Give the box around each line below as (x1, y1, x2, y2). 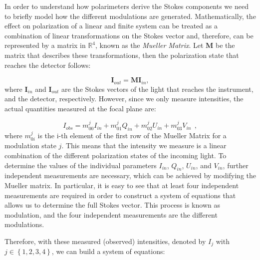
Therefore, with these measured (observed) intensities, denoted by (4, 236, 206, 246)
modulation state (4, 140, 56, 151)
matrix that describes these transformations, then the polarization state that (4, 49, 239, 60)
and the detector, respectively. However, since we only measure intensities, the (4, 93, 244, 104)
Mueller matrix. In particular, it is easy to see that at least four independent (4, 180, 239, 190)
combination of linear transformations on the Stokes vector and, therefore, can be (4, 30, 254, 40)
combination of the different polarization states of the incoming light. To (4, 150, 227, 161)
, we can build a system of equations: (51, 246, 165, 257)
